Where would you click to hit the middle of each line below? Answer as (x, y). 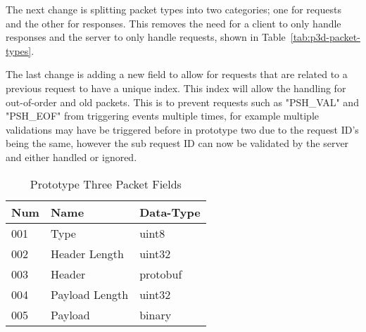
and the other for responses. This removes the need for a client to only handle (173, 23)
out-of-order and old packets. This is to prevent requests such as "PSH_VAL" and (182, 102)
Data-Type (170, 212)
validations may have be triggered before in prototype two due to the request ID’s (182, 129)
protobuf (161, 274)
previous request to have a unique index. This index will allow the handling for (176, 88)
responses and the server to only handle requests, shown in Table (146, 37)
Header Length (87, 253)
